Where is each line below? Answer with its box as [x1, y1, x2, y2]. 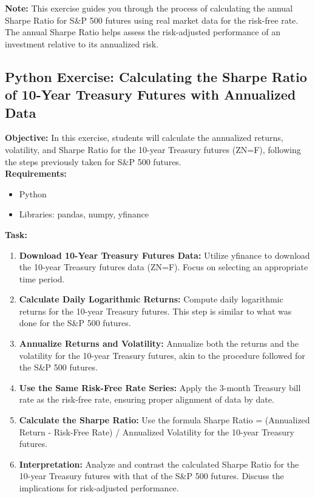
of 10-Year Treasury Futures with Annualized [5, 85, 296, 104]
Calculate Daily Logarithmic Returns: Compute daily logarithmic [19, 293, 283, 305]
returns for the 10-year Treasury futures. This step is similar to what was [19, 304, 292, 317]
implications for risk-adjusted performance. [19, 482, 179, 494]
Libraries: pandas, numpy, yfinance [19, 208, 149, 220]
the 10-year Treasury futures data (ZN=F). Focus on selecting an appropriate [19, 261, 308, 273]
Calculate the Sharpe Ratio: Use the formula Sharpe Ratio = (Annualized [19, 414, 310, 426]
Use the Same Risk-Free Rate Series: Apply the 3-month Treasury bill [19, 381, 301, 394]
